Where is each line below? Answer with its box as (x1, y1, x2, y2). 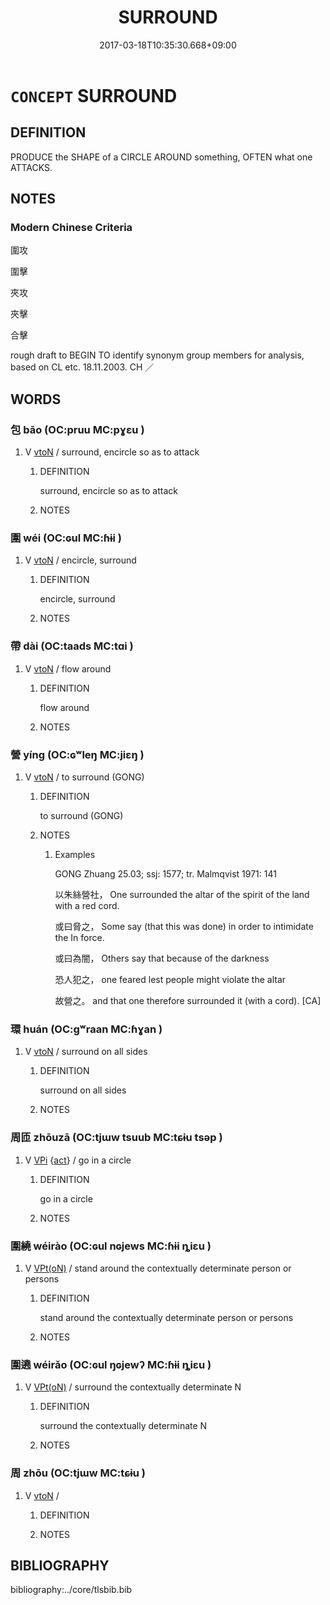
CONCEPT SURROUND (10, 84, 178, 107)
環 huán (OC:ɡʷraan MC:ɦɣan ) (10, 1022, 163, 1036)
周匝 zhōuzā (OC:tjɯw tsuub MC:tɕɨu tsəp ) (10, 1131, 223, 1145)
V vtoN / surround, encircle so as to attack (24, 446, 200, 458)
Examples (54, 849, 96, 861)
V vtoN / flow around (24, 662, 112, 675)
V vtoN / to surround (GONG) (24, 771, 145, 783)
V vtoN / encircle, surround (24, 554, 137, 566)
